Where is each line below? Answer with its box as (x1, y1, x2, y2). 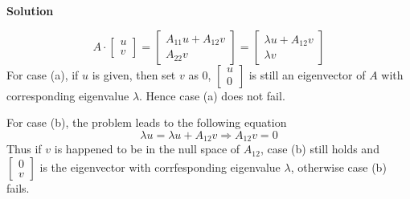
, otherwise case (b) (290, 158, 387, 175)
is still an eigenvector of (248, 66, 366, 83)
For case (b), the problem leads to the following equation (6, 114, 287, 131)
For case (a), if (6, 66, 79, 83)
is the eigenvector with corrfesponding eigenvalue (39, 158, 281, 175)
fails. (6, 179, 30, 196)
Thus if (6, 140, 42, 157)
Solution (6, 2, 54, 18)
